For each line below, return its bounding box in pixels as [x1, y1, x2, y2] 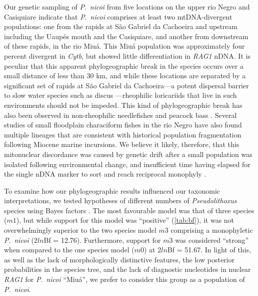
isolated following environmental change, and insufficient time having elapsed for [4, 159, 250, 169]
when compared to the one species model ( [4, 244, 134, 255]
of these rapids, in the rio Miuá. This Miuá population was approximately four [4, 41, 245, 51]
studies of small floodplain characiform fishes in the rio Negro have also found [4, 119, 242, 130]
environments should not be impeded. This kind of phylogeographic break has [4, 99, 242, 110]
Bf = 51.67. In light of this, [167, 244, 251, 255]
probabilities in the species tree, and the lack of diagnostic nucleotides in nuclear [4, 264, 251, 274]
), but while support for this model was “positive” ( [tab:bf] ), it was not [16, 215, 234, 225]
